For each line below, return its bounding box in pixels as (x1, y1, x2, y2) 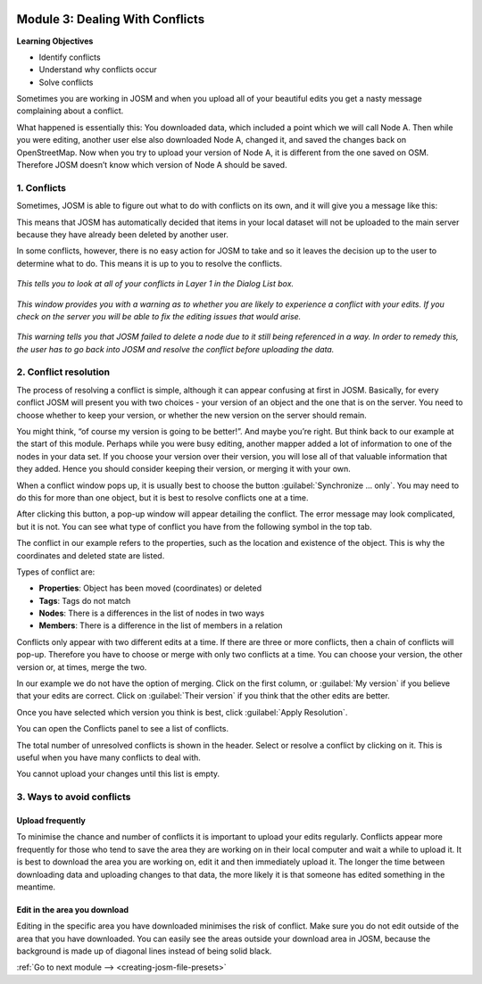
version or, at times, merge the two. (16, 661, 147, 673)
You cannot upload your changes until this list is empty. (16, 768, 220, 780)
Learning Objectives (16, 36, 94, 46)
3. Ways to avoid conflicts (16, 790, 131, 803)
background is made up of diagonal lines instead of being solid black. (16, 946, 272, 956)
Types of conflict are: (16, 566, 96, 577)
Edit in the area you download (16, 904, 129, 914)
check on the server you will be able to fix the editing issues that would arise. (16, 310, 302, 321)
